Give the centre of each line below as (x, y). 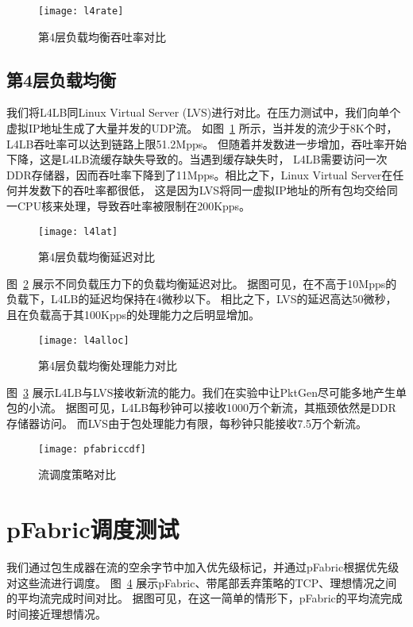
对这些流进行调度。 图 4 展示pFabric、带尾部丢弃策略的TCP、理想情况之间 (202, 582)
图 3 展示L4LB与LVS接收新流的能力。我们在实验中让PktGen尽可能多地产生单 (206, 392)
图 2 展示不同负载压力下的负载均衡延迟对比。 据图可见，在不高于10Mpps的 (202, 283)
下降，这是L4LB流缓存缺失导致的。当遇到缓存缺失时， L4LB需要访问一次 (197, 159)
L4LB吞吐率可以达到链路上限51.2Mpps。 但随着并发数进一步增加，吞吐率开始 (206, 143)
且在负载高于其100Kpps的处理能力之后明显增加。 (133, 315)
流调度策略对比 (77, 474)
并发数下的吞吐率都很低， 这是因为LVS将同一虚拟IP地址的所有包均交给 (202, 190)
